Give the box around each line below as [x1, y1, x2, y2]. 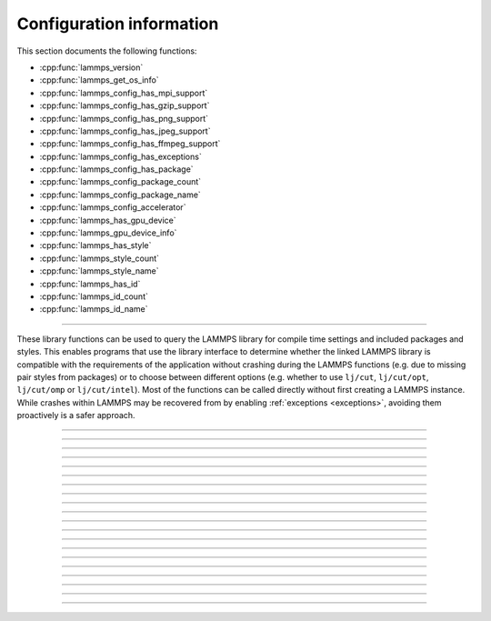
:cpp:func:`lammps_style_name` [39, 265, 159, 276]
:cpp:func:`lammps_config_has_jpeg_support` [39, 125, 211, 136]
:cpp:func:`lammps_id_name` [39, 304, 148, 315]
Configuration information [16, 14, 219, 34]
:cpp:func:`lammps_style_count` [39, 253, 159, 264]
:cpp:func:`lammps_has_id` [39, 278, 141, 289]
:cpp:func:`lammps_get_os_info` [39, 75, 159, 85]
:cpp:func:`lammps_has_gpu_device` [39, 215, 176, 225]
